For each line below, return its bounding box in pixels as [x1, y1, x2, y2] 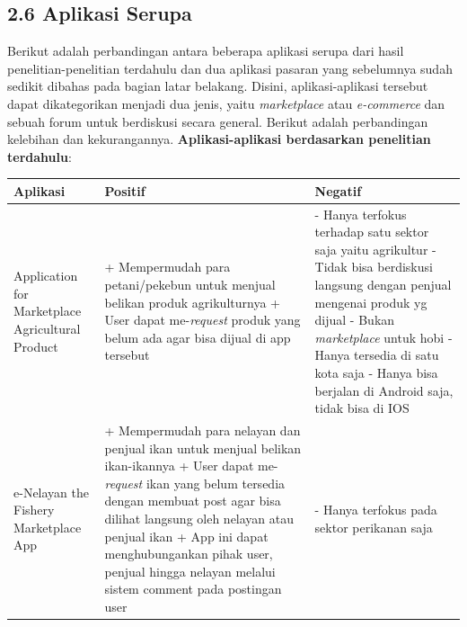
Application [13, 266, 78, 285]
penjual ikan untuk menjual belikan [104, 438, 302, 457]
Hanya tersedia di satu [314, 345, 439, 364]
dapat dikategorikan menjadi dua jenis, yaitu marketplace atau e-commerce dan [7, 94, 445, 112]
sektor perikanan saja [314, 517, 433, 536]
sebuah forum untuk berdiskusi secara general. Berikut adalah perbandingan [7, 112, 428, 130]
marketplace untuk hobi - [314, 327, 453, 346]
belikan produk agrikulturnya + [104, 292, 280, 311]
